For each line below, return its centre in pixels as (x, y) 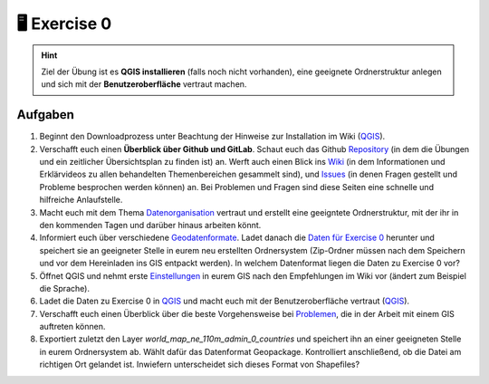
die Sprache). (65, 288)
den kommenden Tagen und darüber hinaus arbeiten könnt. (150, 225)
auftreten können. (72, 327)
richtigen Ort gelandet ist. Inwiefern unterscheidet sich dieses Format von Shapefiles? (200, 365)
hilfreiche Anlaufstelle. (81, 200)
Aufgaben (45, 115)
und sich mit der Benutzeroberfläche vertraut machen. (144, 84)
